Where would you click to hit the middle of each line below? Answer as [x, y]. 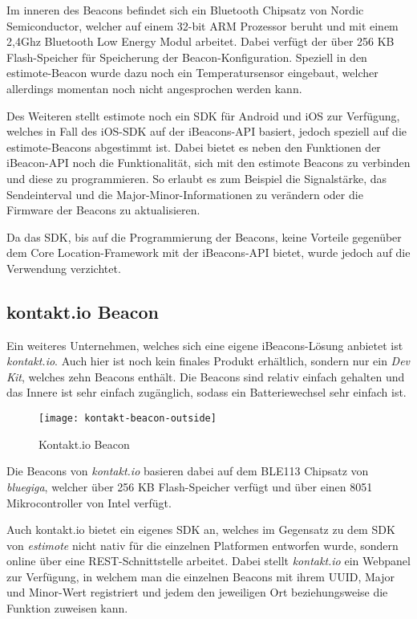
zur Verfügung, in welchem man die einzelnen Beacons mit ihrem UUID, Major [200, 576]
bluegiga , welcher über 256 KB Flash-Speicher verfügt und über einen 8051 [190, 486]
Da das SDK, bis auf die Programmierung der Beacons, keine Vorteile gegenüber [204, 236]
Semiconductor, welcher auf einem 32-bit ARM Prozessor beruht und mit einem [202, 25]
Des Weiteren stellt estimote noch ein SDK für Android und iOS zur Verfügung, [203, 115]
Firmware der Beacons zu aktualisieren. [103, 210]
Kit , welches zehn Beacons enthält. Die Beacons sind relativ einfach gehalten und [206, 376]
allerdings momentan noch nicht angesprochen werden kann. [154, 88]
